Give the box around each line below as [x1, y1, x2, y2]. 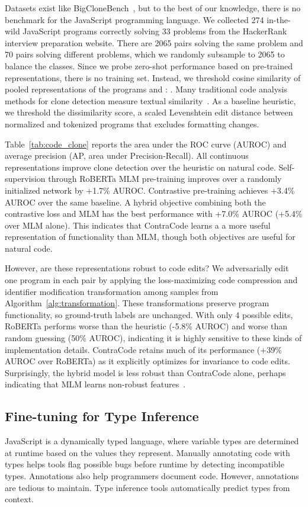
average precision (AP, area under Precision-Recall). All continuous [5, 149, 249, 162]
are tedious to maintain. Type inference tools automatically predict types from [5, 481, 290, 493]
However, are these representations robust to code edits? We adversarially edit [5, 262, 289, 274]
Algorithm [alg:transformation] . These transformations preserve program [5, 297, 269, 309]
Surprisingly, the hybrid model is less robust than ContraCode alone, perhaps [5, 366, 286, 378]
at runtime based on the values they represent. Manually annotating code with [5, 446, 290, 458]
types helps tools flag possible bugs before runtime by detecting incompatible [5, 458, 284, 470]
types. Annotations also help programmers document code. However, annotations [5, 469, 299, 482]
